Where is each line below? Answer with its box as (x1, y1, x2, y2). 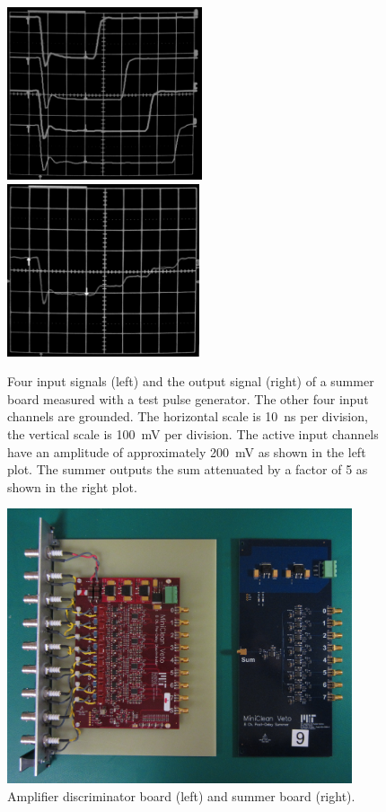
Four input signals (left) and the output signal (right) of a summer (7, 372, 374, 391)
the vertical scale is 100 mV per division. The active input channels (7, 424, 379, 443)
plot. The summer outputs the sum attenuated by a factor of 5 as (7, 460, 368, 479)
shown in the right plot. (7, 477, 137, 496)
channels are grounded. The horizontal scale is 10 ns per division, (7, 407, 368, 426)
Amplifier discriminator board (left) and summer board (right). (7, 786, 355, 805)
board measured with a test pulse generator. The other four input (7, 389, 369, 408)
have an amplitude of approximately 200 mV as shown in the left (7, 442, 366, 461)
